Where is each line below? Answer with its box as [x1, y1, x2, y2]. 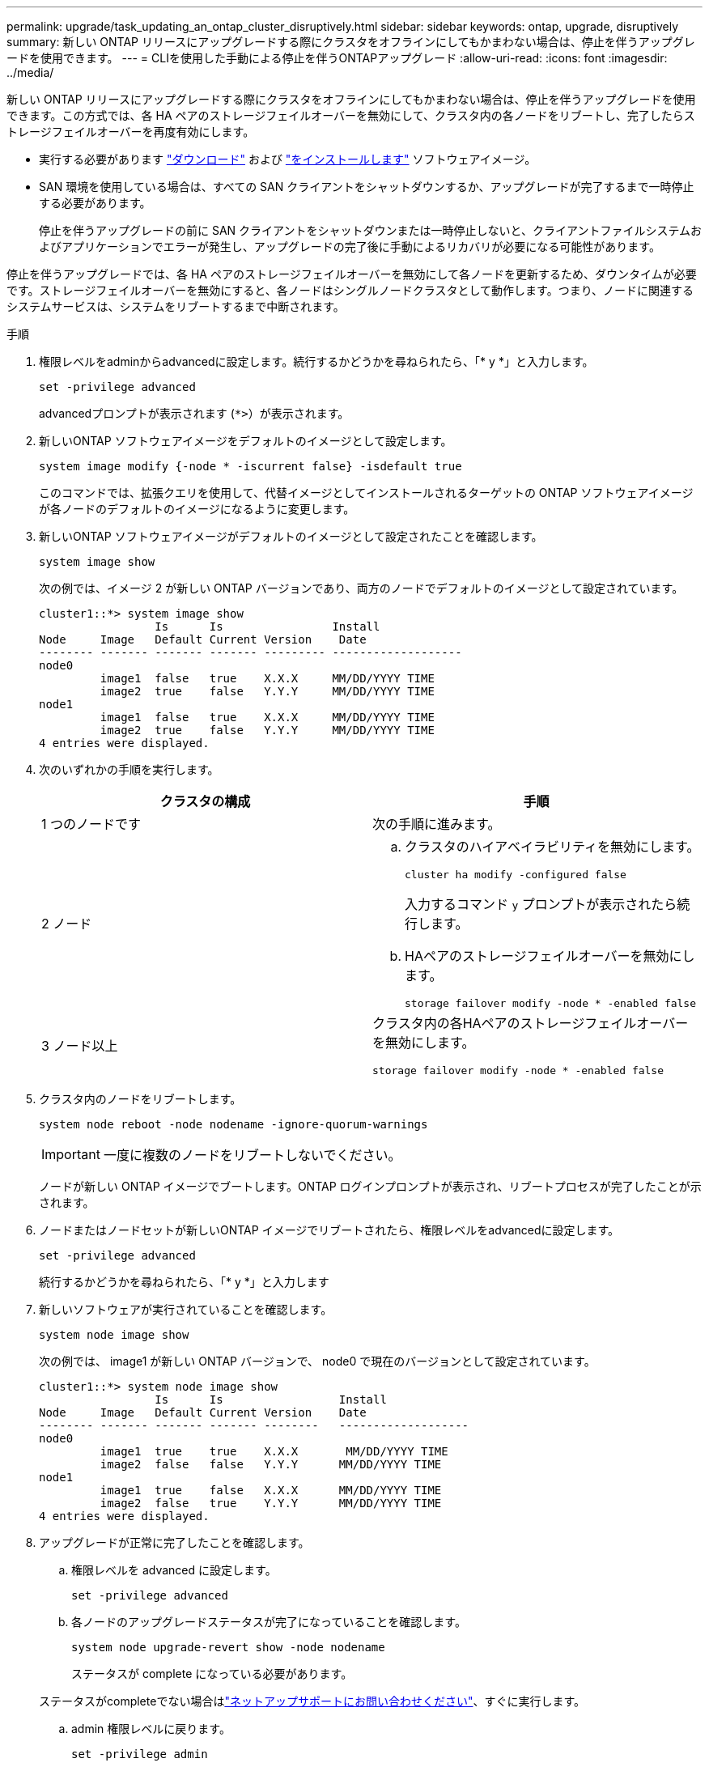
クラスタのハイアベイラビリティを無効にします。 [405, 839, 700, 855]
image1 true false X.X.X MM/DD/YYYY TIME [100, 1484, 442, 1497]
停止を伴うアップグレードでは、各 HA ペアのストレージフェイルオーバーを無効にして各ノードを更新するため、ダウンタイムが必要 [6, 267, 697, 281]
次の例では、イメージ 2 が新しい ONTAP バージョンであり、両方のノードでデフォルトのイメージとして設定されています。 [39, 581, 684, 595]
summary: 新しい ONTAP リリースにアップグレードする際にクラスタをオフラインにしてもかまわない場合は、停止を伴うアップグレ [6, 35, 695, 49]
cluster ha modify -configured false [405, 869, 626, 881]
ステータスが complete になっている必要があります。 [71, 1667, 353, 1680]
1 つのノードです [41, 816, 142, 832]
